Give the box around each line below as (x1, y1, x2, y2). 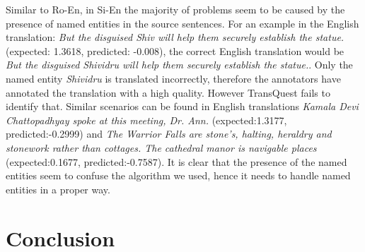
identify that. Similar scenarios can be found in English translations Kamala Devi (6, 99, 359, 114)
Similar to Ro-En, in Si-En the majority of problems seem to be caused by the (6, 2, 345, 16)
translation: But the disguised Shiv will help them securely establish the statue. (6, 30, 344, 44)
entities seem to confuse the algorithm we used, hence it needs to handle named (6, 168, 351, 183)
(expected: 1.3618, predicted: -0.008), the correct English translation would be (6, 43, 344, 58)
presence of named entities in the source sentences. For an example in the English (6, 16, 359, 30)
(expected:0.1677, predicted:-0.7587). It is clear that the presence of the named (6, 154, 347, 169)
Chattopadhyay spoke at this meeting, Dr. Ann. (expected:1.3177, (6, 112, 287, 127)
